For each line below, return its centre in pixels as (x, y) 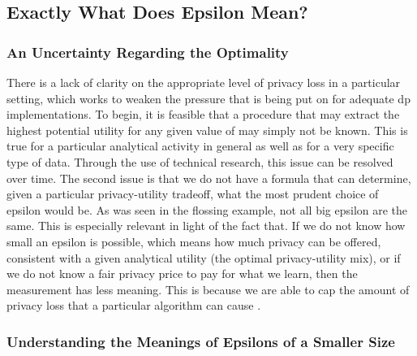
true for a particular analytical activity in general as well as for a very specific (200, 146)
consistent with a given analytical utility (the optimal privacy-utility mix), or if (204, 257)
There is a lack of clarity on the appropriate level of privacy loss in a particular (204, 82)
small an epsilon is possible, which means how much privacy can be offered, (194, 241)
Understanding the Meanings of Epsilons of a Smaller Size (201, 341)
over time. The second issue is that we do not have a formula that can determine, (209, 178)
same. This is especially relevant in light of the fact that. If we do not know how (206, 226)
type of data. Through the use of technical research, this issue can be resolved (200, 161)
